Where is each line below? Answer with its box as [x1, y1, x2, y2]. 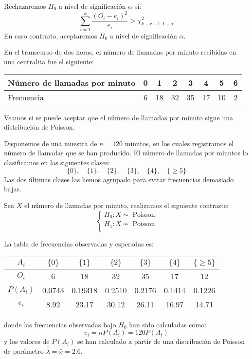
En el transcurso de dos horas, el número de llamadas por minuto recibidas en [4, 47, 236, 57]
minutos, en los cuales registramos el [125, 138, 234, 148]
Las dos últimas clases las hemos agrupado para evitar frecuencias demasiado [4, 174, 234, 184]
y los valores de [4, 336, 50, 346]
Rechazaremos [4, 1, 46, 11]
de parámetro [4, 345, 44, 356]
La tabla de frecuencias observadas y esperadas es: [4, 238, 154, 248]
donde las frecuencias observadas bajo [4, 319, 116, 329]
